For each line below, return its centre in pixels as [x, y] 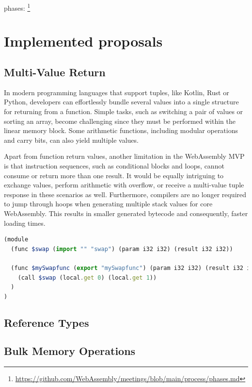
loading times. [25, 223]
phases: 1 [17, 7]
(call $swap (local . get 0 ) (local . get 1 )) [87, 278]
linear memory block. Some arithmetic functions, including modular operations [121, 130]
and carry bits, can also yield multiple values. [71, 140]
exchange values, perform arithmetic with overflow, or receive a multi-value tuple [124, 185]
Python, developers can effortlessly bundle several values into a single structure [121, 102]
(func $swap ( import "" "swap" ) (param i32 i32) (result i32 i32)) [122, 249]
